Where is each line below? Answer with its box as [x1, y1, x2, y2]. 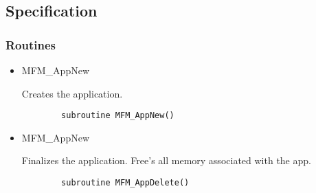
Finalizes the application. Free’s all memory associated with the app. [21, 153, 311, 168]
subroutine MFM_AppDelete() [61, 178, 190, 188]
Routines [5, 36, 56, 53]
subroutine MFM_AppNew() [61, 111, 174, 121]
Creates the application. [21, 86, 123, 100]
